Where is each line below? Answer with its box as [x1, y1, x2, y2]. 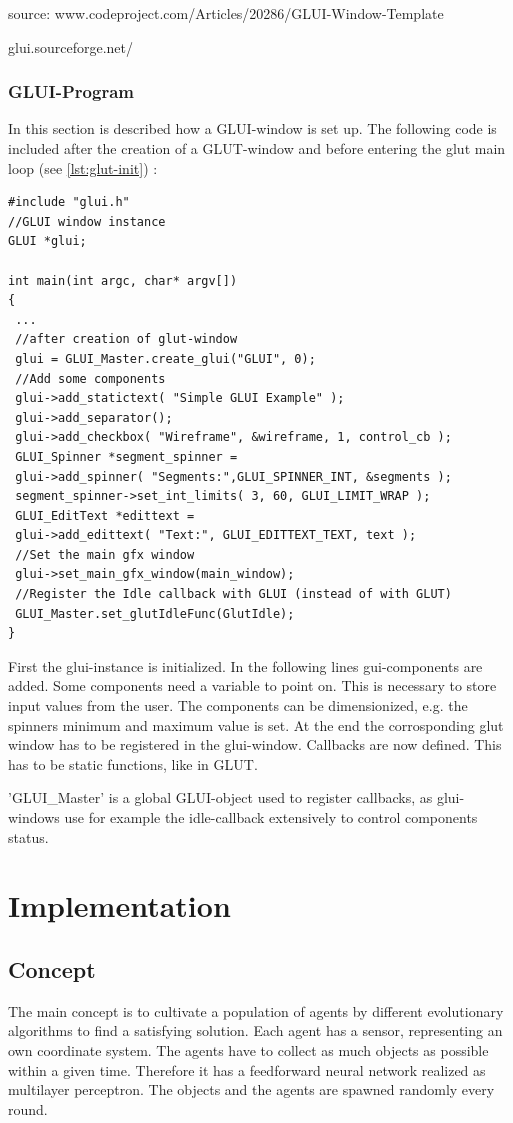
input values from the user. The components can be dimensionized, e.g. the [8, 695, 468, 716]
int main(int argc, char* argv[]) [8, 273, 238, 288]
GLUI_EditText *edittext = [15, 508, 195, 523]
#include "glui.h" [8, 195, 130, 210]
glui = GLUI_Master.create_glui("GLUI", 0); [15, 351, 316, 366]
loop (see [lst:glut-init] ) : [8, 157, 158, 178]
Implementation [8, 885, 231, 926]
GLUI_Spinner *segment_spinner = [15, 449, 238, 464]
